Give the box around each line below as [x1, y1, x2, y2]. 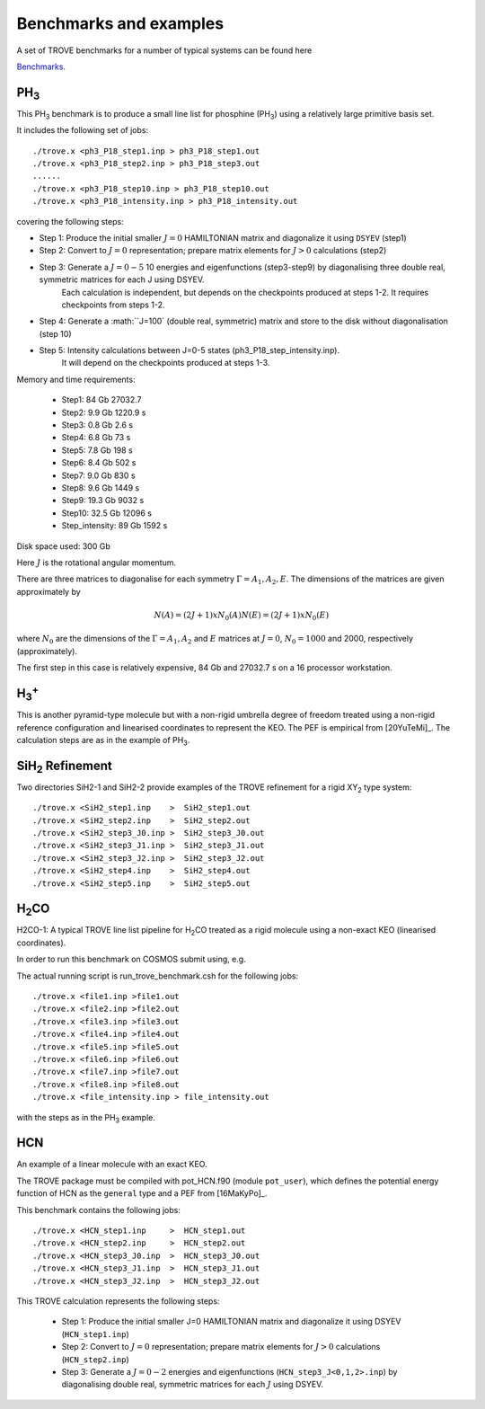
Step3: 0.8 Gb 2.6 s [61, 420, 134, 430]
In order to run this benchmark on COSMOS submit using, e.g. [16, 953, 246, 965]
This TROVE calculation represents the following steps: [16, 1295, 220, 1307]
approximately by [16, 586, 81, 597]
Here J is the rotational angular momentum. [16, 557, 177, 568]
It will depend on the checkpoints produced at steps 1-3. [61, 358, 270, 368]
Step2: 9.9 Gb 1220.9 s [61, 407, 146, 418]
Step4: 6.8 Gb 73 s [61, 432, 131, 443]
